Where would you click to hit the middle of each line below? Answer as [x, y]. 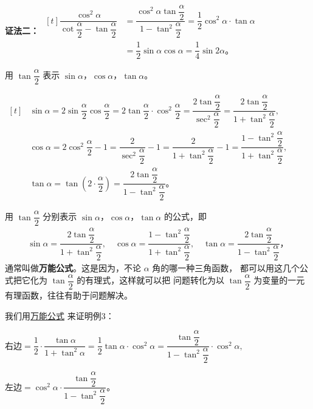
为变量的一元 [279, 280]
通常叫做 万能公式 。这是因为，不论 [73, 268]
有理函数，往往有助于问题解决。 [69, 295]
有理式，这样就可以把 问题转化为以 [155, 280]
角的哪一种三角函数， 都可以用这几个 [226, 268]
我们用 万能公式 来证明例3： [60, 315]
